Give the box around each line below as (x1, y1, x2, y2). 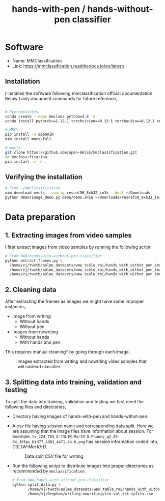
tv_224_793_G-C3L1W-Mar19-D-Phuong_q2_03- (31, 434, 120, 439)
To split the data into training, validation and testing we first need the (5, 398, 144, 404)
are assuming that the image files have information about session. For (12, 428, 154, 434)
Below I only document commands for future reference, (5, 95, 117, 101)
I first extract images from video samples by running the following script (5, 244, 151, 250)
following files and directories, (5, 404, 66, 410)
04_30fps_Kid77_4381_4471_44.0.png (12, 439, 85, 444)
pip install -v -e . (5, 159, 48, 164)
